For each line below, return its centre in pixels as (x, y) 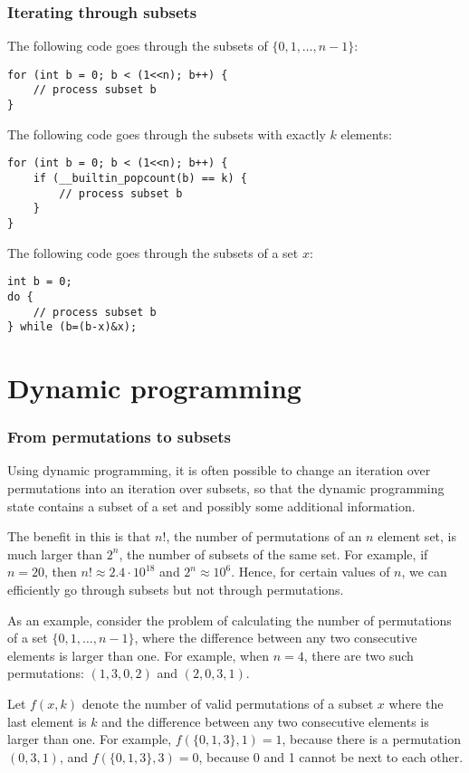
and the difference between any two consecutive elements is (265, 721)
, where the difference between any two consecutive (276, 638)
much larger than (55, 554)
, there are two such (359, 655)
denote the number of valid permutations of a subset (228, 703)
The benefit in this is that (79, 536)
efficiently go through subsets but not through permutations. (176, 590)
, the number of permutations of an (264, 536)
